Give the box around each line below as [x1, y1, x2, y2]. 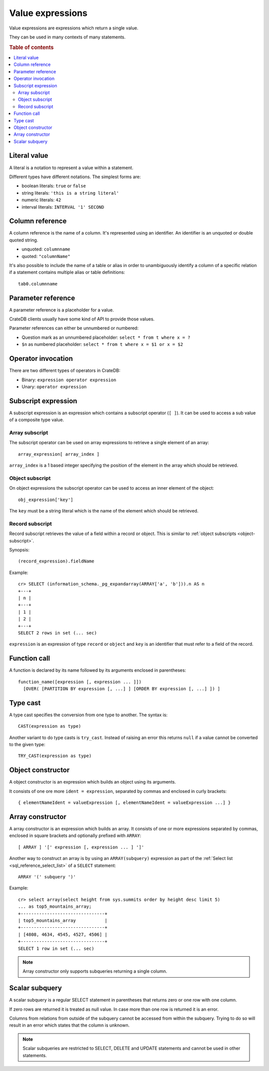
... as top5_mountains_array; [18, 904, 92, 909]
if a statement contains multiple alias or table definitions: [9, 269, 126, 275]
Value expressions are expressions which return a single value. [9, 25, 138, 31]
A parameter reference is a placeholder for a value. [9, 307, 114, 313]
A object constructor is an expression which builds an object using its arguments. [9, 779, 176, 785]
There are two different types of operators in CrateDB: [9, 367, 121, 374]
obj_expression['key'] [18, 497, 74, 503]
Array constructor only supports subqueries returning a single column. [22, 968, 167, 974]
